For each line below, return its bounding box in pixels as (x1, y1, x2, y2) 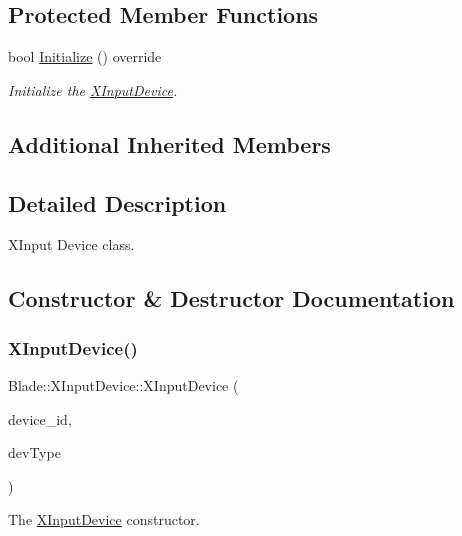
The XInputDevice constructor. (8, 509, 200, 530)
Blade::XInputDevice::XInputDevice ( (8, 374, 239, 395)
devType (8, 442, 61, 463)
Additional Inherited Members (8, 128, 331, 159)
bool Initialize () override (8, 46, 162, 67)
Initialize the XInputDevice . (8, 79, 178, 100)
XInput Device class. (8, 234, 135, 255)
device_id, (8, 408, 72, 429)
